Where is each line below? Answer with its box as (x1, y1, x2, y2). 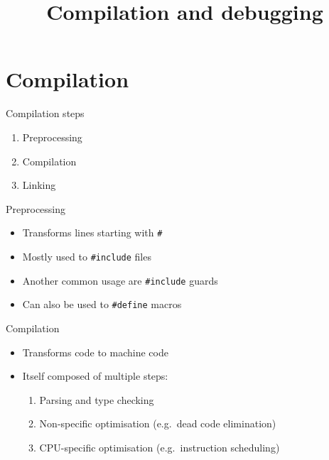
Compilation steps (6, 106, 85, 121)
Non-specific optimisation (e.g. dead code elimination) (39, 416, 276, 431)
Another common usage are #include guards (22, 273, 218, 287)
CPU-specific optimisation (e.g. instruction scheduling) (39, 439, 280, 454)
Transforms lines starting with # (22, 225, 163, 240)
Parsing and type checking (39, 392, 154, 407)
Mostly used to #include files (22, 248, 151, 263)
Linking (22, 177, 56, 192)
